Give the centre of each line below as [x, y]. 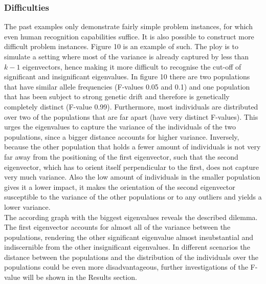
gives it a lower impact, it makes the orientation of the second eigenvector [120, 187]
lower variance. [27, 206]
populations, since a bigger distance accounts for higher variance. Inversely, [122, 136]
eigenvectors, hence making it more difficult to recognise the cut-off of [132, 66]
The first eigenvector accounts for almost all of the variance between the [117, 227]
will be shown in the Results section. [80, 277]
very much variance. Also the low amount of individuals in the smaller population [132, 177]
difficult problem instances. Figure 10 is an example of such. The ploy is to [121, 46]
